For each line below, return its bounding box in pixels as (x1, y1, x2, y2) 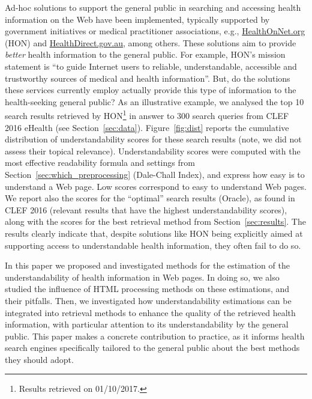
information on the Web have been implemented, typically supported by (5, 13, 270, 25)
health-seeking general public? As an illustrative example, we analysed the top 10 (5, 95, 304, 108)
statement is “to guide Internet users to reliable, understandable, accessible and (5, 59, 297, 72)
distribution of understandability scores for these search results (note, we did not (5, 133, 302, 145)
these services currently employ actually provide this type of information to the (5, 84, 296, 96)
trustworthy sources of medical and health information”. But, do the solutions (5, 72, 290, 84)
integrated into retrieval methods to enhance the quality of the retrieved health (5, 306, 296, 318)
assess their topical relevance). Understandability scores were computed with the (5, 144, 301, 157)
